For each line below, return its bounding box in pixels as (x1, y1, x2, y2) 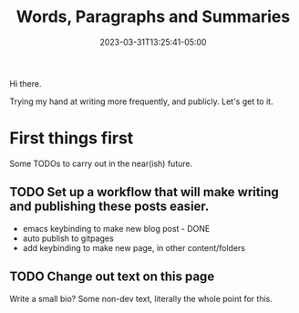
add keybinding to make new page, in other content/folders (22, 242, 246, 253)
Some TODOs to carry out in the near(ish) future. (9, 158, 193, 169)
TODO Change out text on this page (9, 269, 215, 285)
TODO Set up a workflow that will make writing (9, 184, 280, 200)
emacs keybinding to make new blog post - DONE (22, 223, 211, 234)
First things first (9, 128, 134, 149)
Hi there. (9, 78, 42, 89)
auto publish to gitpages (22, 233, 114, 244)
